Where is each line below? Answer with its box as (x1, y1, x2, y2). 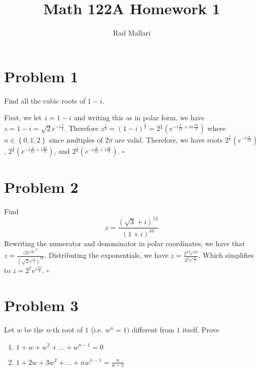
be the (24, 324, 44, 334)
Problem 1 (4, 65, 79, 86)
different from (131, 324, 174, 334)
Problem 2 (4, 177, 79, 197)
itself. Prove (182, 324, 219, 334)
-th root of (50, 324, 83, 334)
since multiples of (49, 134, 103, 145)
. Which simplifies (198, 250, 254, 260)
